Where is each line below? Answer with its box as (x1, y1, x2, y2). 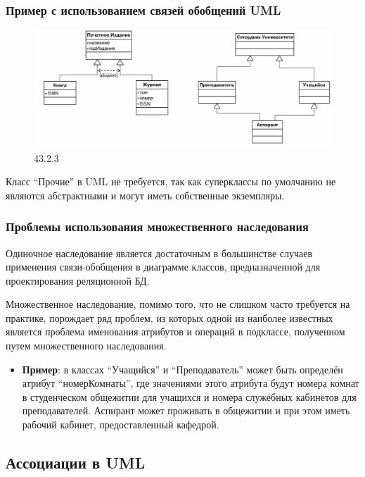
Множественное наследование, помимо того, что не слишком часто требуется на (6, 297, 350, 311)
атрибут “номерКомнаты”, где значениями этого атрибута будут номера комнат (22, 376, 359, 390)
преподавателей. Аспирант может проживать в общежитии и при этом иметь (22, 403, 350, 418)
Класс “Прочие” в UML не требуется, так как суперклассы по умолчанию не (6, 174, 336, 189)
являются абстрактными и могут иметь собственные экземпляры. (6, 187, 285, 202)
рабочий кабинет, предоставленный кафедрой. (22, 417, 219, 432)
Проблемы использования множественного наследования (6, 218, 309, 235)
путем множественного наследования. (6, 338, 167, 353)
